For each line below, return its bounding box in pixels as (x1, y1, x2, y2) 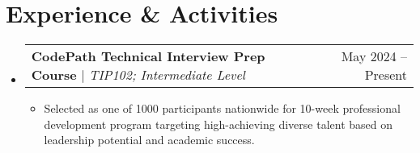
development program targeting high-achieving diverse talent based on (44, 115, 393, 132)
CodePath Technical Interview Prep (31, 47, 265, 66)
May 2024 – (341, 47, 407, 66)
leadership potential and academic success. (44, 131, 255, 148)
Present (364, 65, 407, 85)
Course (31, 65, 77, 85)
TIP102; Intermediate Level (88, 65, 245, 85)
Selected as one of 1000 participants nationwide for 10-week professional (44, 100, 401, 117)
